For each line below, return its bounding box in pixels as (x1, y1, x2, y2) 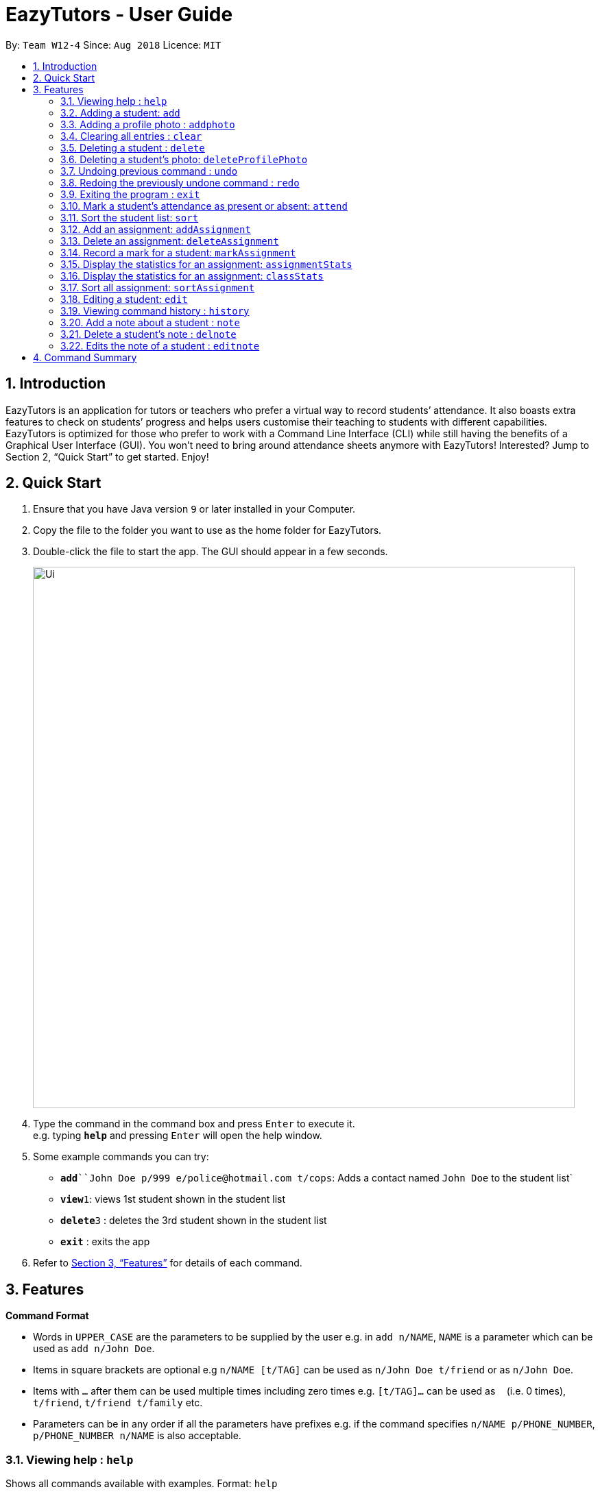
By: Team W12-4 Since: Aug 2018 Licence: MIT (5, 38, 221, 51)
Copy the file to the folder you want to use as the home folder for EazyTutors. (33, 524, 382, 537)
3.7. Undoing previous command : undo (60, 164, 238, 177)
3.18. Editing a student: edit (60, 293, 188, 305)
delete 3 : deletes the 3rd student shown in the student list (60, 1214, 327, 1227)
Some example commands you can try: (33, 1151, 209, 1163)
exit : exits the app (60, 1236, 150, 1248)
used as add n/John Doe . (33, 1343, 155, 1355)
